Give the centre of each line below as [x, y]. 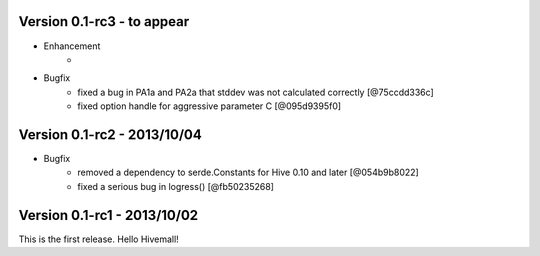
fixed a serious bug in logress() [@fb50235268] [176, 186]
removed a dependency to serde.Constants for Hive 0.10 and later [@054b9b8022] [248, 172]
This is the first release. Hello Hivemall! [98, 239]
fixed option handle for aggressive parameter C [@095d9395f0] [209, 106]
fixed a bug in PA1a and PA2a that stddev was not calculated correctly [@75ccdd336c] [255, 92]
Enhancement [72, 46]
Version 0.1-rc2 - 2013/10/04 [110, 134]
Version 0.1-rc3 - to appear [104, 21]
